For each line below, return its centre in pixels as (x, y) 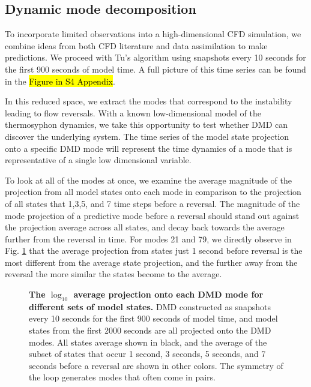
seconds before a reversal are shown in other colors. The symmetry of (156, 365)
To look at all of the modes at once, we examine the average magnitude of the (149, 180)
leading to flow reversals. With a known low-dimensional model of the (133, 112)
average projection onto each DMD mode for (168, 294)
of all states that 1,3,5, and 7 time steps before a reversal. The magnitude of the (152, 203)
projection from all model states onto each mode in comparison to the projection (153, 192)
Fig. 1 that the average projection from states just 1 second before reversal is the (154, 250)
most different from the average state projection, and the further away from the (151, 262)
